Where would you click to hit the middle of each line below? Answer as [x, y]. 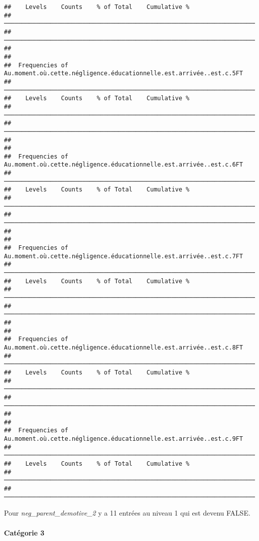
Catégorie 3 [24, 532]
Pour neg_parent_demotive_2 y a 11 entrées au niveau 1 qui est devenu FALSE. [127, 513]
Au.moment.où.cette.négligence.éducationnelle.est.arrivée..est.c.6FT [124, 165]
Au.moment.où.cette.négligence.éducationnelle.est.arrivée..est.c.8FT [124, 347]
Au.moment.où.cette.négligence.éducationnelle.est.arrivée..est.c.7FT [124, 256]
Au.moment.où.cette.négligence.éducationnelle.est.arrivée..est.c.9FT [124, 439]
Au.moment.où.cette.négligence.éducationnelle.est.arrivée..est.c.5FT [124, 74]
